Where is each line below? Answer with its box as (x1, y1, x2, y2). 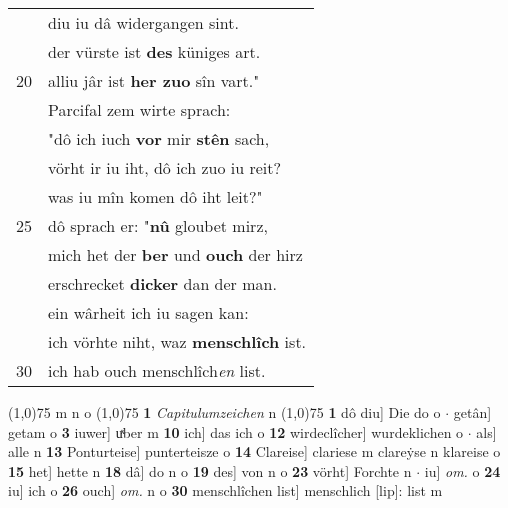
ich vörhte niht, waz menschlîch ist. (48, 330, 307, 353)
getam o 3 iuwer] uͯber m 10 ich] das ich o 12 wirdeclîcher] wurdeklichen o (8, 421, 464, 442)
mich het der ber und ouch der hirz (48, 243, 303, 266)
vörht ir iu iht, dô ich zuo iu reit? (48, 156, 282, 179)
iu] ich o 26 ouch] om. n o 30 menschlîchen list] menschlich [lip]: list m (8, 480, 443, 501)
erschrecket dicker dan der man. (48, 272, 277, 295)
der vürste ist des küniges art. (48, 40, 261, 63)
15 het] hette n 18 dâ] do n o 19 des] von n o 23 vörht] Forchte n (8, 460, 412, 481)
